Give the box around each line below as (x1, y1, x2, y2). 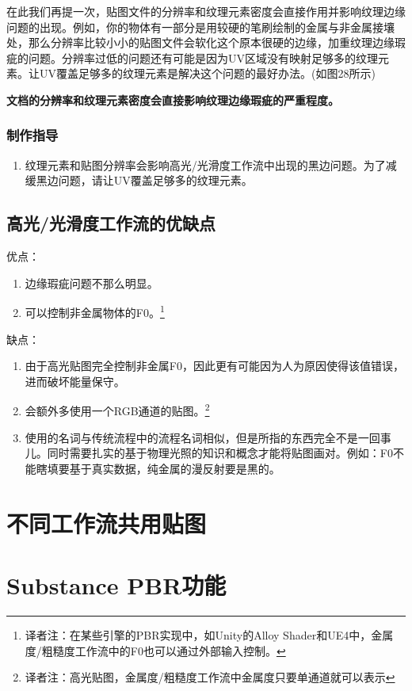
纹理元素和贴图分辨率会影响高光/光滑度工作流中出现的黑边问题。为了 (25, 156, 386, 173)
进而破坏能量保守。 (25, 372, 125, 389)
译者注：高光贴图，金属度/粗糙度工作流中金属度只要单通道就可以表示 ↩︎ (25, 669, 395, 685)
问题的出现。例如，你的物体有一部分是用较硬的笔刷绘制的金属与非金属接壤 (6, 18, 395, 35)
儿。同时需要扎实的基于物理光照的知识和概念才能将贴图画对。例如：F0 (25, 445, 393, 461)
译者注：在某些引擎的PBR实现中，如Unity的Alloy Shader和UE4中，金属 (25, 626, 394, 643)
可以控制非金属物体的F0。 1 (25, 302, 165, 321)
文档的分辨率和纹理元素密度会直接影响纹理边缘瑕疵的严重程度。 (6, 91, 339, 108)
